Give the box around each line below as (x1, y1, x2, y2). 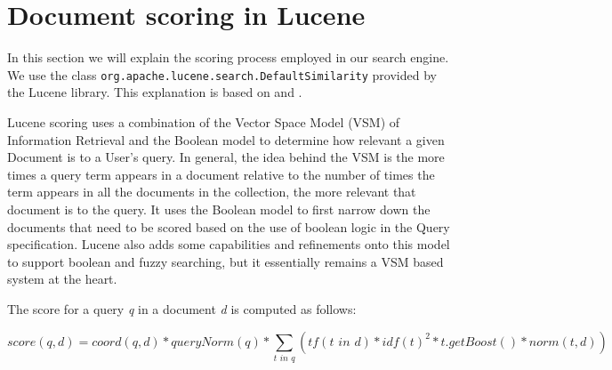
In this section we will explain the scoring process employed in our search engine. (7, 48, 449, 67)
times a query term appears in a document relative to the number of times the (7, 165, 435, 183)
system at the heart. (7, 269, 117, 288)
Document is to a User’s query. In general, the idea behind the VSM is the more (7, 148, 445, 166)
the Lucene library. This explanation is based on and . (7, 83, 302, 101)
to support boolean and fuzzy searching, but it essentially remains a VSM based (7, 252, 444, 270)
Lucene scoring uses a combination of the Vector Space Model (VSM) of (7, 112, 400, 131)
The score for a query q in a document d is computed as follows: (7, 299, 357, 318)
